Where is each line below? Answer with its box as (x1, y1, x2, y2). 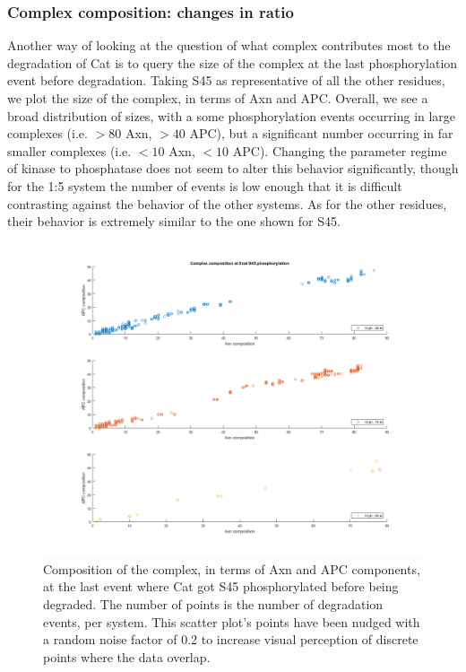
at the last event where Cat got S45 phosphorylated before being (43, 577, 399, 596)
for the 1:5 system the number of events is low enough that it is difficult (7, 176, 402, 195)
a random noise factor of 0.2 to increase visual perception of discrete (43, 630, 419, 649)
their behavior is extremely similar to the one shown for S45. (7, 212, 341, 231)
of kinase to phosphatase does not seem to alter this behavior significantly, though (7, 159, 459, 178)
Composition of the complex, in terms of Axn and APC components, (43, 559, 420, 578)
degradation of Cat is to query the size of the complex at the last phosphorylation (7, 53, 458, 72)
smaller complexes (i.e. (7, 141, 132, 160)
